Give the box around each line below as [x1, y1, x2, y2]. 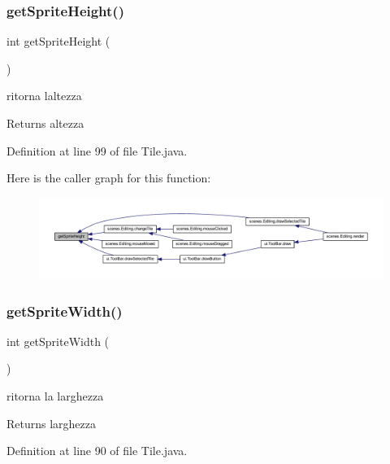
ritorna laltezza [6, 87, 82, 104]
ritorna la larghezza [6, 387, 104, 404]
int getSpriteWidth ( [6, 332, 110, 349]
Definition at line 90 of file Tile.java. [6, 442, 188, 459]
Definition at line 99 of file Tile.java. [6, 142, 188, 159]
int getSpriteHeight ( [6, 33, 110, 50]
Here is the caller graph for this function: [6, 169, 211, 186]
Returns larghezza [6, 414, 97, 431]
